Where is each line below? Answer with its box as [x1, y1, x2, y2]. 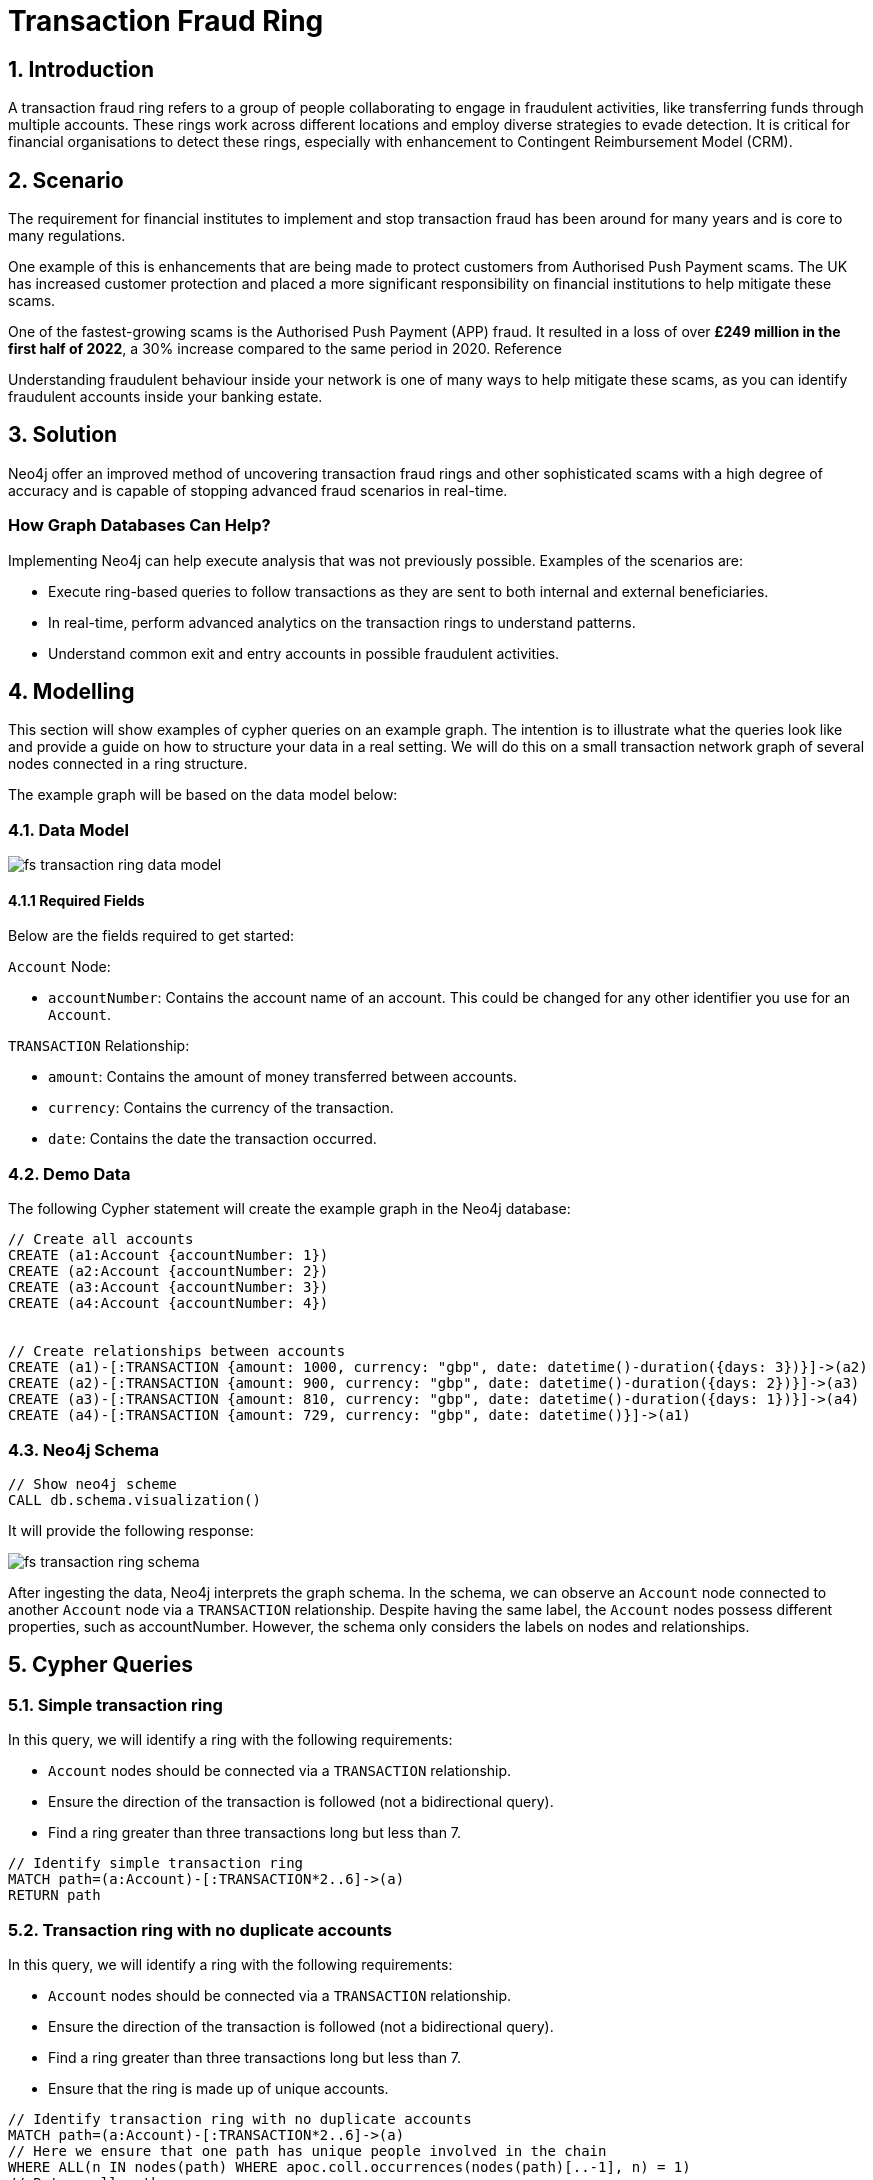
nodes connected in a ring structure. [8, 755, 248, 773]
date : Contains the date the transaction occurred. [48, 1130, 377, 1148]
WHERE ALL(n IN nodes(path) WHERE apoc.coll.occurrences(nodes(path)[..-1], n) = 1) [8, 2158, 691, 2175]
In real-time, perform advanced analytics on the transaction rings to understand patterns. [48, 613, 636, 631]
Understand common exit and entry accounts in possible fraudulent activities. [48, 644, 560, 662]
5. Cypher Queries [8, 1652, 194, 1678]
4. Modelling [8, 679, 135, 705]
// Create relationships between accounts [8, 1343, 346, 1360]
